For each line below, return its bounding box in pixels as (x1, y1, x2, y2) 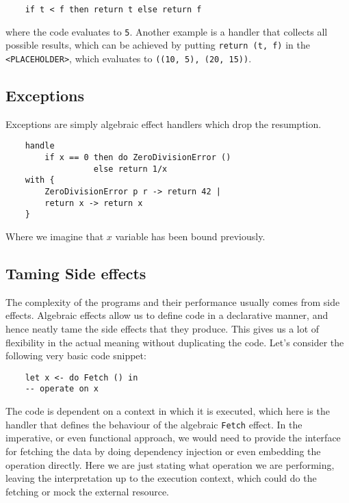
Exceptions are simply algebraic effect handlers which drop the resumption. (5, 116, 322, 131)
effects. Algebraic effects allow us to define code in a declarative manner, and (5, 308, 328, 322)
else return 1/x (93, 164, 168, 174)
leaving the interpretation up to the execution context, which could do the (5, 471, 317, 485)
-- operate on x (25, 384, 99, 394)
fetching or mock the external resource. (5, 484, 169, 498)
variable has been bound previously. (115, 229, 266, 244)
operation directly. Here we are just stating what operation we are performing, (5, 457, 335, 472)
